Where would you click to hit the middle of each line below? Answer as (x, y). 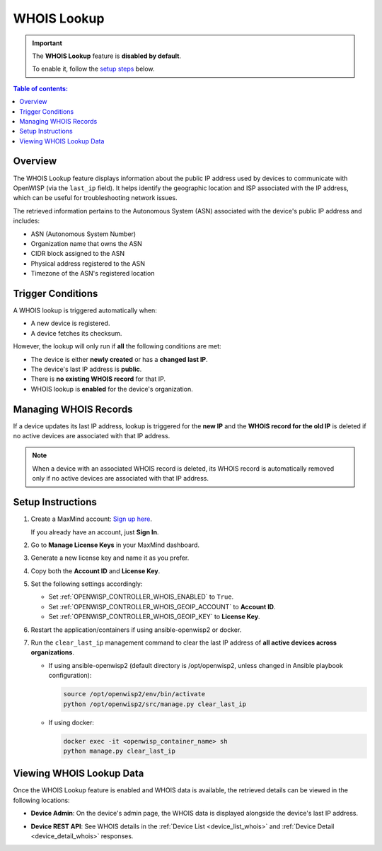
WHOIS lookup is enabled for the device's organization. (112, 389)
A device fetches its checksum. (76, 333)
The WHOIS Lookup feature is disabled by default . (107, 56)
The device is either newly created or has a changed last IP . (119, 359)
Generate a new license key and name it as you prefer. (110, 558)
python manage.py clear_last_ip (120, 751)
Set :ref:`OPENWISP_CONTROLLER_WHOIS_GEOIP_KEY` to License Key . (155, 617)
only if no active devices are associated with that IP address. (120, 479)
